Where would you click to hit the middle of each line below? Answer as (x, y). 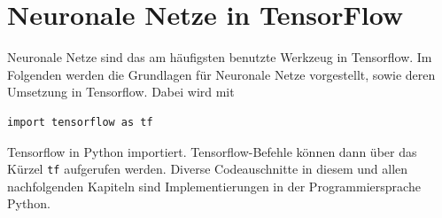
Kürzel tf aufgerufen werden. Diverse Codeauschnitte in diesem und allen (208, 169)
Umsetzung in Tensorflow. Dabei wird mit (121, 92)
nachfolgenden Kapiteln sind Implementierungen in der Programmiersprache (214, 186)
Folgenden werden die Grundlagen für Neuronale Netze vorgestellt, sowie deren (221, 74)
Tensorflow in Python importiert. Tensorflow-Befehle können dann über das (212, 151)
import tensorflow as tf (80, 122)
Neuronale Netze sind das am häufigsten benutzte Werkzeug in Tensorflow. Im (220, 57)
